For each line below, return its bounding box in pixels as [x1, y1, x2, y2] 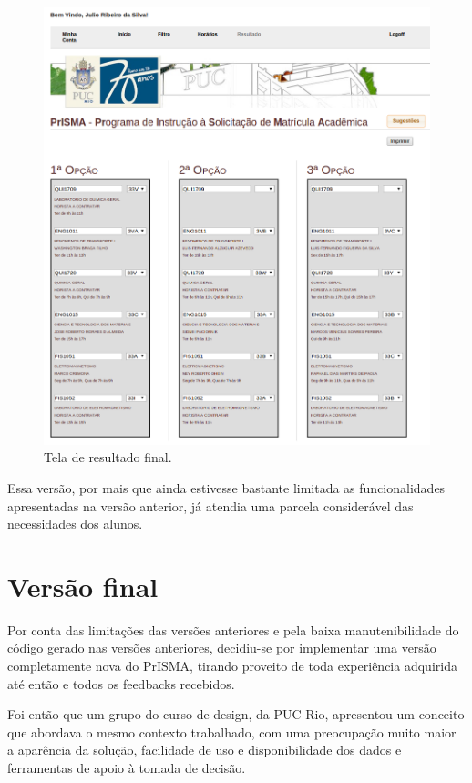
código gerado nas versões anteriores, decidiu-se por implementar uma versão [7, 638, 436, 657]
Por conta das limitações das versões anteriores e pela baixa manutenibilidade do [7, 620, 459, 639]
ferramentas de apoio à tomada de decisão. [7, 758, 246, 777]
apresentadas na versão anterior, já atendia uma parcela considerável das [7, 496, 414, 515]
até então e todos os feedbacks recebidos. [7, 674, 235, 693]
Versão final [7, 567, 159, 604]
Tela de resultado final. [44, 448, 172, 467]
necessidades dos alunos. [7, 514, 143, 533]
